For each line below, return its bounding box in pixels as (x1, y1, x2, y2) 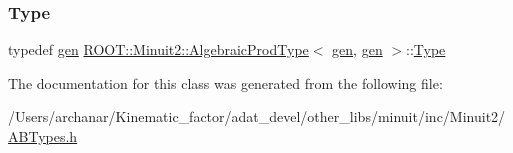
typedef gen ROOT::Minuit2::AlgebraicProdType (8, 39, 309, 60)
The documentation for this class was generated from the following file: (8, 72, 443, 93)
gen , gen (332, 39, 383, 60)
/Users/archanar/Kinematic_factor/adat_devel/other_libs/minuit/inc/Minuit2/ (8, 106, 506, 127)
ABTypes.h (8, 126, 78, 146)
